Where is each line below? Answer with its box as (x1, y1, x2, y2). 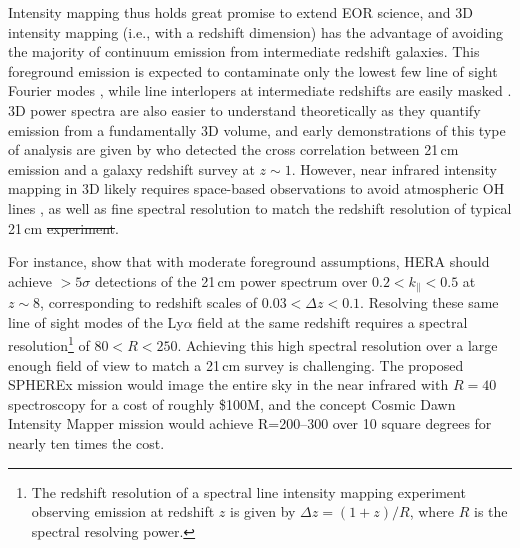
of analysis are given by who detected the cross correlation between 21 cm (8, 139, 459, 160)
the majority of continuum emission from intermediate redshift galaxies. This (8, 41, 480, 62)
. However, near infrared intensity (291, 158, 497, 179)
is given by (230, 501, 296, 522)
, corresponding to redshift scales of (40, 292, 258, 313)
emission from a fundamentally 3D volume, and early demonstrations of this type (8, 119, 506, 140)
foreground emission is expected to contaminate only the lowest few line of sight (8, 60, 498, 81)
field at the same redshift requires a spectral (197, 311, 468, 332)
